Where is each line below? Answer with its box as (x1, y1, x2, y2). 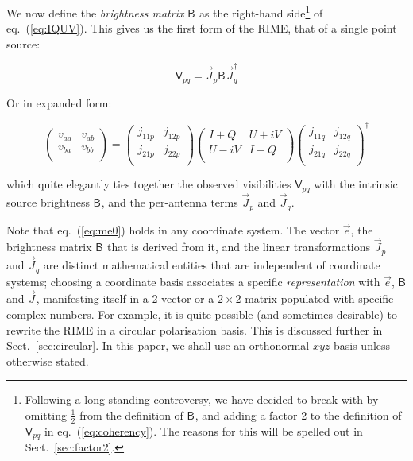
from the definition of (79, 406, 183, 423)
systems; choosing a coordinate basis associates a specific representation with (6, 273, 380, 289)
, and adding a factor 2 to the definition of (195, 406, 402, 423)
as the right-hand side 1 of (199, 2, 323, 21)
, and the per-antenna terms (101, 194, 238, 211)
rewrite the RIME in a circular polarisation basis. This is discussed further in (6, 321, 383, 338)
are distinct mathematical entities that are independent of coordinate (43, 257, 380, 273)
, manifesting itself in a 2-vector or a (36, 290, 214, 307)
